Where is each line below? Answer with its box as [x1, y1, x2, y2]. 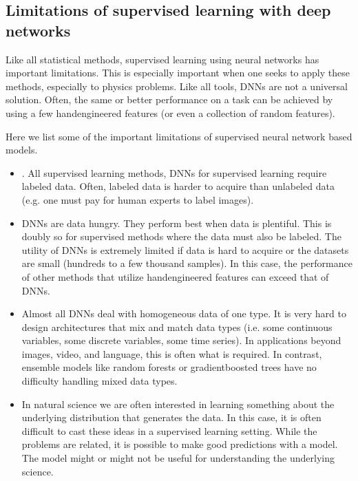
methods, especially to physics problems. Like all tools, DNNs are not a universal [6, 78, 348, 93]
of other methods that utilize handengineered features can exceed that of [21, 269, 329, 284]
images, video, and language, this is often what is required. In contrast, [21, 346, 322, 361]
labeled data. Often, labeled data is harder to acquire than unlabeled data [21, 179, 335, 193]
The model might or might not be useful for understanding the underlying [21, 451, 335, 465]
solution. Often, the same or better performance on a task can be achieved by [6, 92, 333, 107]
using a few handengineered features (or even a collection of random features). [6, 105, 335, 120]
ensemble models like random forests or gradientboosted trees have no [21, 360, 317, 374]
